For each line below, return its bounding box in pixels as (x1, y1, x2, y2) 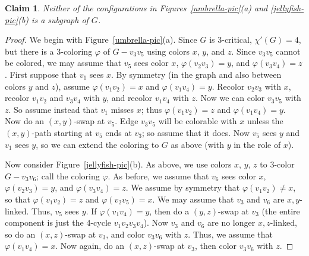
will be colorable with (158, 115, 237, 127)
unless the (247, 115, 283, 127)
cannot (276, 45, 301, 57)
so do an (5, 227, 36, 240)
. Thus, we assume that (188, 227, 273, 240)
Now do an (5, 115, 45, 127)
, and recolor (106, 91, 153, 104)
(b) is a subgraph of (18, 13, 89, 26)
